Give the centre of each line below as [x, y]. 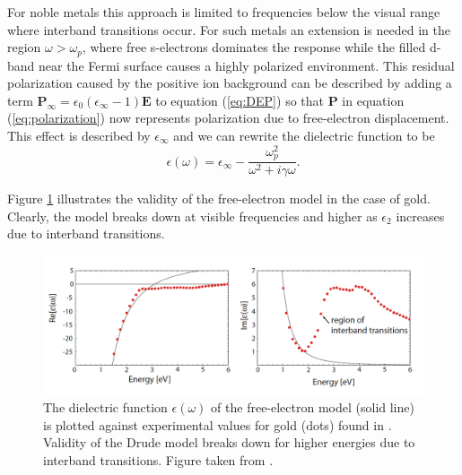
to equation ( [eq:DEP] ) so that [240, 100]
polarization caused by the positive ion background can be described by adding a [230, 83]
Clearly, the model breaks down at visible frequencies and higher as [192, 216]
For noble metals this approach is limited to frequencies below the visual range [224, 12]
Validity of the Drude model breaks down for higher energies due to [229, 442]
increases [420, 216]
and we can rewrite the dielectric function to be [304, 136]
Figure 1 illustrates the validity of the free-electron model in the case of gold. [219, 199]
